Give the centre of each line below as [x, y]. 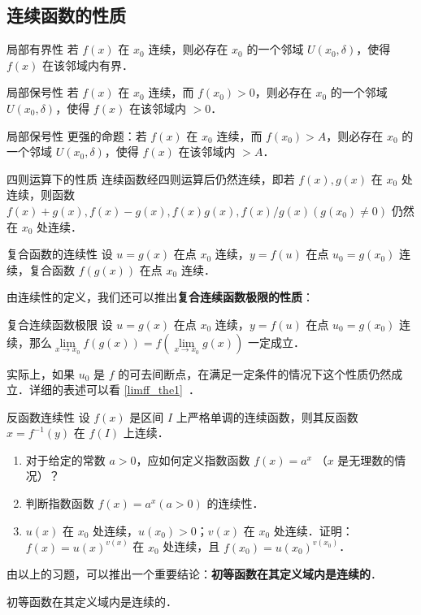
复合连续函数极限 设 [60, 324]
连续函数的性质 [66, 15]
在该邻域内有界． [88, 65]
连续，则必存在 [188, 49]
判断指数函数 [60, 503]
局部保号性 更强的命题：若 [77, 135]
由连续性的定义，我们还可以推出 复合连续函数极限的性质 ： [160, 297]
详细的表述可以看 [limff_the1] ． [115, 390]
